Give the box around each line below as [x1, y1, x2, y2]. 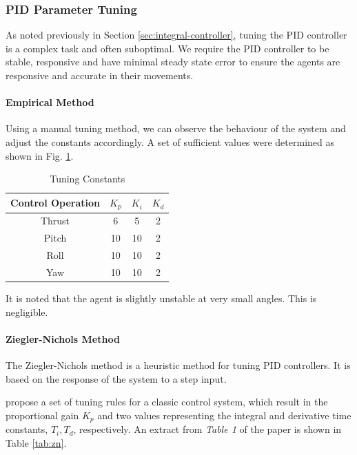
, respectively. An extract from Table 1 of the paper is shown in [73, 422, 342, 436]
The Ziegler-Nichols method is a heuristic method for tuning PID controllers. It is [6, 358, 351, 372]
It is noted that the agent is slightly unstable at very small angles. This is [6, 291, 317, 306]
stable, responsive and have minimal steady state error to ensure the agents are [6, 54, 340, 69]
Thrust [40, 213, 70, 228]
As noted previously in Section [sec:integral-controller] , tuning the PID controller [6, 28, 347, 42]
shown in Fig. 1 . [6, 148, 74, 162]
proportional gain [6, 408, 79, 422]
